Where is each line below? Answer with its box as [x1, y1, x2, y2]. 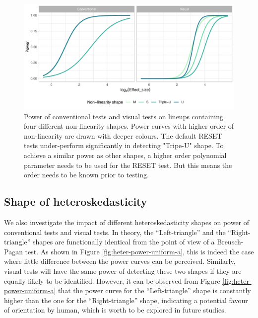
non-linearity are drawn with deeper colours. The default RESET [24, 130, 222, 141]
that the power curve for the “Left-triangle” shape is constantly [58, 285, 251, 296]
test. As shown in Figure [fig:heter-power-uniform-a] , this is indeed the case [25, 246, 254, 256]
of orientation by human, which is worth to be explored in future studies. [4, 305, 226, 315]
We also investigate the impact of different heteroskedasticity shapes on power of [4, 217, 250, 227]
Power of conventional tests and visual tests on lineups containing [24, 111, 224, 121]
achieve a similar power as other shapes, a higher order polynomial [24, 150, 227, 160]
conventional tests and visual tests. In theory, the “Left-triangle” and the [4, 227, 226, 237]
